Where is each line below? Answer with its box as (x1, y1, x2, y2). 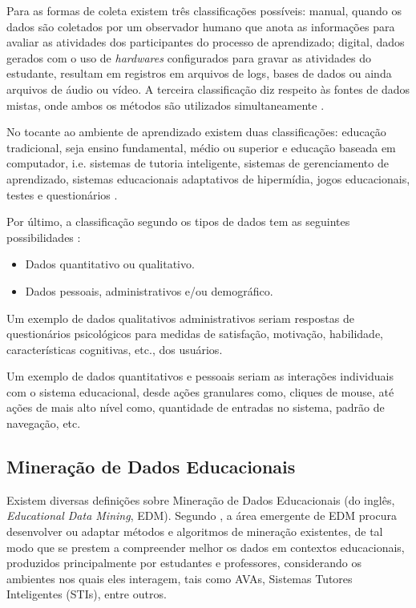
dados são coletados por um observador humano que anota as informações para (6, 18, 395, 34)
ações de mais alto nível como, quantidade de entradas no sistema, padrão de (6, 399, 385, 416)
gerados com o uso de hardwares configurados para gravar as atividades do (6, 49, 371, 66)
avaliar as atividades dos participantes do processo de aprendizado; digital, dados (6, 34, 405, 50)
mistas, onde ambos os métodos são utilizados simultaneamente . (6, 96, 325, 113)
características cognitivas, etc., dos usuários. (6, 340, 223, 357)
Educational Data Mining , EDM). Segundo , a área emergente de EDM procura (6, 507, 397, 524)
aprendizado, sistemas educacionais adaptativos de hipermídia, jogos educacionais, (6, 170, 410, 187)
